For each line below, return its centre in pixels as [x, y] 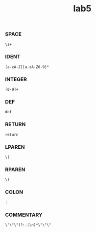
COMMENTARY [24, 215]
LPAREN [15, 147]
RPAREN [15, 169]
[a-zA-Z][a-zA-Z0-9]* [27, 67]
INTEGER [16, 79]
